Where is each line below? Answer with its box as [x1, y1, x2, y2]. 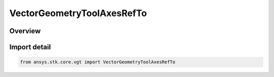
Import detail [9, 43, 51, 51]
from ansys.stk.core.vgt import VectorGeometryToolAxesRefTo [20, 59, 176, 65]
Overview [9, 27, 41, 35]
